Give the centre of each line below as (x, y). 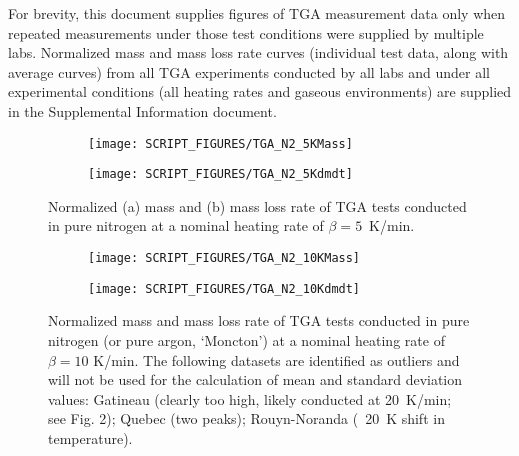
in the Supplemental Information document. (142, 110)
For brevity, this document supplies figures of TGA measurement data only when (257, 13)
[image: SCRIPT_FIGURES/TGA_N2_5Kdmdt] (220, 174)
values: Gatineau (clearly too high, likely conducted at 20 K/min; (250, 398)
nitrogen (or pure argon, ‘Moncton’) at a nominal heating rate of (246, 339)
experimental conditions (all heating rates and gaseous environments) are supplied (260, 91)
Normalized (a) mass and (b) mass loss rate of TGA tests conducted (257, 205)
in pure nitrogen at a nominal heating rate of (186, 225)
